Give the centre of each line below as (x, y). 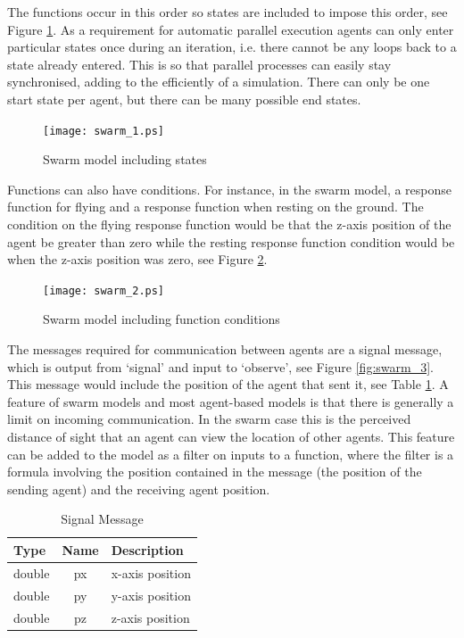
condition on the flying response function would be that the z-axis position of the (229, 224)
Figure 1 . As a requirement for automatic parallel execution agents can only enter (231, 29)
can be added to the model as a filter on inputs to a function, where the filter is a (231, 454)
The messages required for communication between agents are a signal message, (225, 349)
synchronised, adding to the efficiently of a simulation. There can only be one (219, 82)
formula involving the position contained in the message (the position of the (215, 472)
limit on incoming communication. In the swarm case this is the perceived (209, 419)
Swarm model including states (125, 159)
